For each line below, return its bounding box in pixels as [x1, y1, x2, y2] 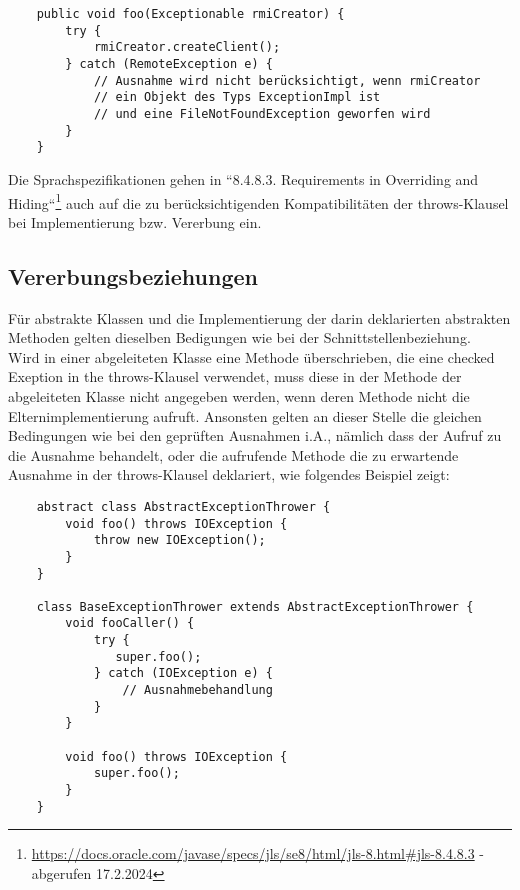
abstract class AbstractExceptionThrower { [36, 499, 331, 514]
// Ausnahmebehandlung [122, 683, 273, 698]
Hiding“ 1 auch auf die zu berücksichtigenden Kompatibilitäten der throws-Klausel [8, 189, 509, 213]
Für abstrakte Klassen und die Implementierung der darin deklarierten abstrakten [8, 307, 511, 328]
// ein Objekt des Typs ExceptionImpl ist [93, 90, 381, 105]
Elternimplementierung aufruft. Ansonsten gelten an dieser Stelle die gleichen [8, 405, 482, 426]
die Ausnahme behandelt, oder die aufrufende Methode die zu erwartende [8, 444, 459, 465]
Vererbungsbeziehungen [8, 260, 258, 291]
